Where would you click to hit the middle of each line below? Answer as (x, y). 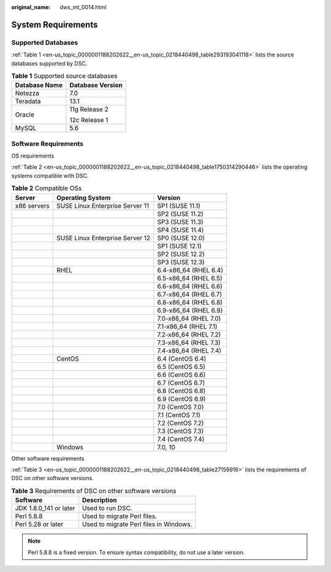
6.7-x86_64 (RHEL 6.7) (190, 294)
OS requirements (33, 156)
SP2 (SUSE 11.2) (180, 213)
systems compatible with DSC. (50, 175)
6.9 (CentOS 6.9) (181, 398)
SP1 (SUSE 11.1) (179, 205)
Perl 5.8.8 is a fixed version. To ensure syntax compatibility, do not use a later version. (136, 552)
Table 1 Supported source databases (64, 76)
